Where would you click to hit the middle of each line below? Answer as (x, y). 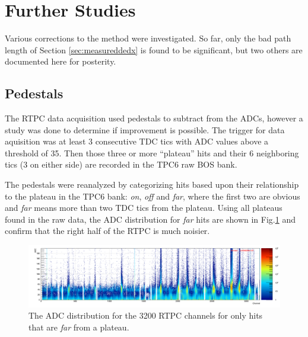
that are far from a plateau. (79, 327)
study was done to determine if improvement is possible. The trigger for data (145, 129)
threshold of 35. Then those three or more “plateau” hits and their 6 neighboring (152, 153)
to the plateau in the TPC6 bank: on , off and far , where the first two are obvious (153, 196)
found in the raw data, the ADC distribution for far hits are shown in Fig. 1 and (150, 219)
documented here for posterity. (61, 61)
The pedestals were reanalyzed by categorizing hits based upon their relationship (152, 184)
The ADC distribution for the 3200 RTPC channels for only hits (146, 315)
